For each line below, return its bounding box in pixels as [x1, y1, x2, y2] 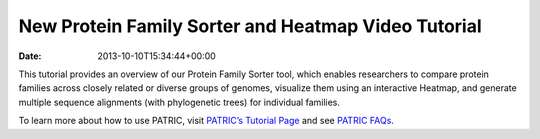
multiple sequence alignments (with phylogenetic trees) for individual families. [18, 96, 340, 108]
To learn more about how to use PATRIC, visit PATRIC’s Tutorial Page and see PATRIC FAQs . [18, 115, 395, 127]
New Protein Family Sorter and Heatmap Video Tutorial [18, 15, 482, 37]
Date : [18, 50, 42, 62]
